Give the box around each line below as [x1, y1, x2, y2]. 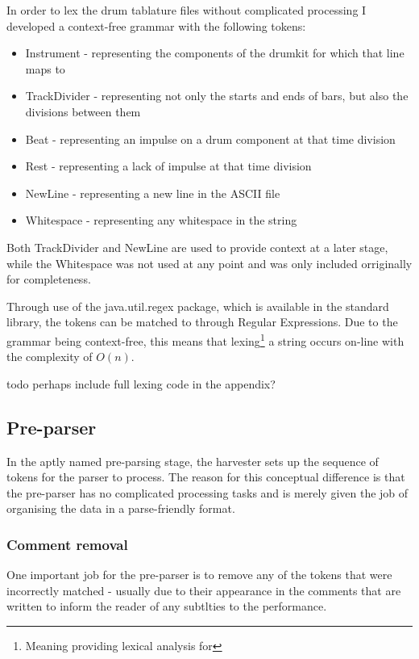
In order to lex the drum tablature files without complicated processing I [6, 2, 367, 18]
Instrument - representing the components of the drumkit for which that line [25, 44, 404, 61]
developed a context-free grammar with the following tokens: [6, 17, 306, 34]
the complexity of [6, 348, 93, 365]
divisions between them [25, 103, 141, 120]
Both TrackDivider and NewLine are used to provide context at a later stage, [6, 238, 388, 255]
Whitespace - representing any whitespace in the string [25, 212, 297, 229]
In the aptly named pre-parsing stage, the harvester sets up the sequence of [6, 452, 379, 469]
